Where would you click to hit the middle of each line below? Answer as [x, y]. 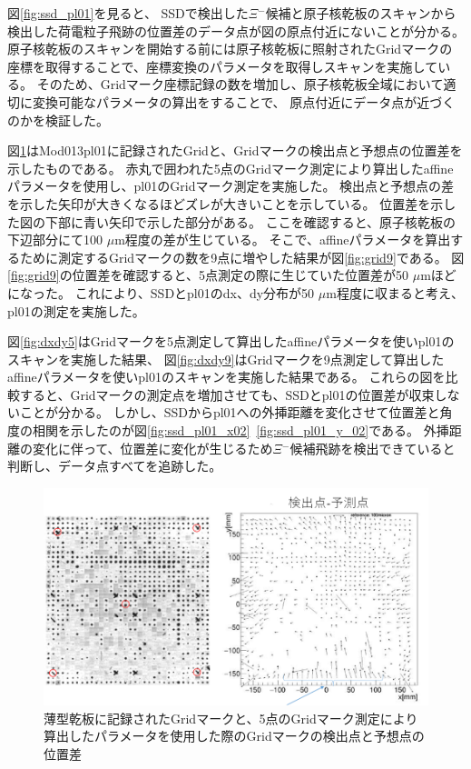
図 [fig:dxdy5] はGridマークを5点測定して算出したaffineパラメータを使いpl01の [231, 341]
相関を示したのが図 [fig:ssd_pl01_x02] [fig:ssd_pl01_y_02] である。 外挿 [240, 430]
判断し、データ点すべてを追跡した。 [115, 466]
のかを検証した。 [58, 120]
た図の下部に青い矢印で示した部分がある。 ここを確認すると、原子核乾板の [232, 221]
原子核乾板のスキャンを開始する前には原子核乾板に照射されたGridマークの [230, 49]
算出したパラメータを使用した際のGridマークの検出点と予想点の [234, 736]
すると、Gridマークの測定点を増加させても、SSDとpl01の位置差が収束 [227, 394]
